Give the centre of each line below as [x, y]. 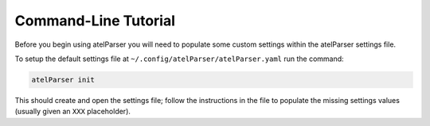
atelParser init [63, 80]
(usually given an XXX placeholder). [73, 112]
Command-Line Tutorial [95, 21]
